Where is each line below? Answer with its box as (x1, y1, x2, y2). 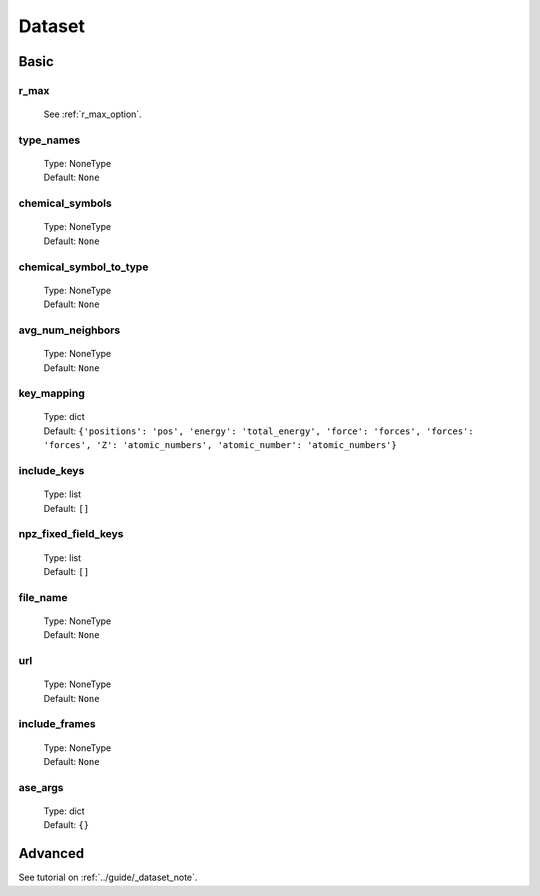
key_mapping (18, 386, 85, 400)
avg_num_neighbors (18, 323, 121, 337)
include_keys (18, 464, 85, 477)
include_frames (18, 717, 96, 731)
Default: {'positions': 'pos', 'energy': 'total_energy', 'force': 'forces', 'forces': (43, 425, 474, 437)
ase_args (18, 780, 64, 794)
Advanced (18, 845, 85, 862)
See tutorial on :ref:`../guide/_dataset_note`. (18, 871, 198, 884)
